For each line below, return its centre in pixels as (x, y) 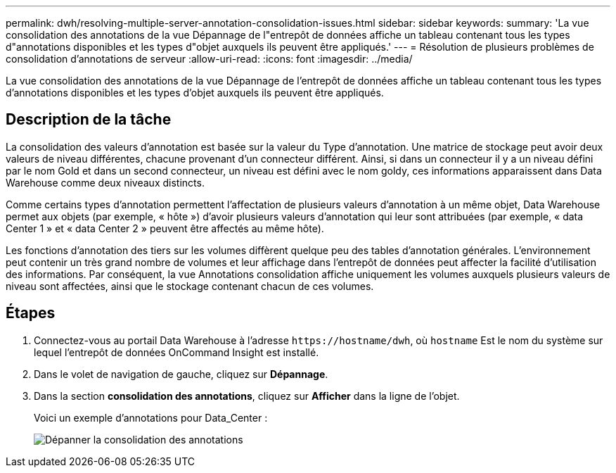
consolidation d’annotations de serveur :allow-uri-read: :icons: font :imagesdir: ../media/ (209, 59)
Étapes (31, 313)
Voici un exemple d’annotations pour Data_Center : (151, 417)
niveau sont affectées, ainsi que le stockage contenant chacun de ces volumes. (190, 286)
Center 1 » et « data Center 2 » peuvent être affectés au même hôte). (165, 228)
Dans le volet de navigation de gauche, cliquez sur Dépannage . (181, 374)
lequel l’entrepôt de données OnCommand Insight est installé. (177, 352)
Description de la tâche (89, 120)
